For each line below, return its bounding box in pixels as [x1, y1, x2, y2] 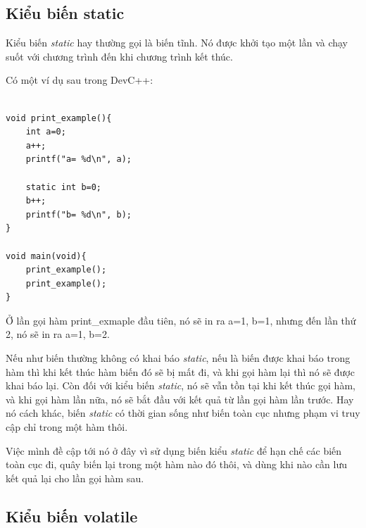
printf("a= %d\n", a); [25, 154, 132, 165]
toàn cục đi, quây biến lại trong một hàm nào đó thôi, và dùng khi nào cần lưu [6, 457, 348, 472]
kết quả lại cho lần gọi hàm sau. [6, 470, 144, 485]
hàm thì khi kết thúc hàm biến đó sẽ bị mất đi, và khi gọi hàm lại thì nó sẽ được [6, 364, 355, 379]
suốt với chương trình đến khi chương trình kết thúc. [6, 49, 233, 63]
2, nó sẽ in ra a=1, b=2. [6, 327, 110, 341]
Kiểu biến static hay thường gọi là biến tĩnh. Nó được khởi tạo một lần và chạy [6, 35, 348, 50]
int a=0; [25, 127, 66, 137]
